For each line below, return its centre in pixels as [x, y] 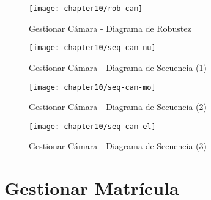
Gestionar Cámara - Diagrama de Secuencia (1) [118, 67]
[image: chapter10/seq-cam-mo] [92, 87]
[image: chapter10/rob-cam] [86, 9]
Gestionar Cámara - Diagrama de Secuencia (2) [118, 107]
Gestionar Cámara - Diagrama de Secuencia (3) [118, 146]
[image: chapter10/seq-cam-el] [92, 126]
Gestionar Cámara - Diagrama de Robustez [110, 28]
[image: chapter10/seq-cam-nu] [92, 48]
